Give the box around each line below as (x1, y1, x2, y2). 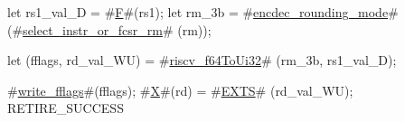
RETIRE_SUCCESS (7, 99, 124, 117)
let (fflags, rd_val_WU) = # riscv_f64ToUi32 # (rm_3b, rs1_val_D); (7, 51, 397, 70)
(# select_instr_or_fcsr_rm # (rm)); (7, 20, 212, 39)
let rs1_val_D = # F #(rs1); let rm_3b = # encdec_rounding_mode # (7, 3, 399, 21)
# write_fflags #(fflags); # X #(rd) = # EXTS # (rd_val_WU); (7, 80, 353, 99)
